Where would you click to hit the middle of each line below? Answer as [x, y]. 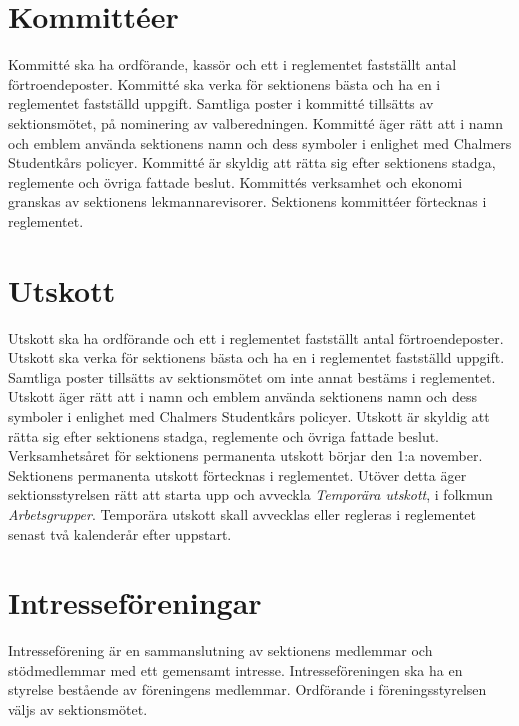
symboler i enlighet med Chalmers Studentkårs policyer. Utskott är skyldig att [249, 415]
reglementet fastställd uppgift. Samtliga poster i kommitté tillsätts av [221, 103]
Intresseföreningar [135, 602]
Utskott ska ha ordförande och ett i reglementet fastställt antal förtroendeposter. [256, 337]
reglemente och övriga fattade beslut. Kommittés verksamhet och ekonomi [235, 181]
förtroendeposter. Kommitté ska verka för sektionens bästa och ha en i [224, 83]
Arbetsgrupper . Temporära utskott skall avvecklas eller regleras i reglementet [242, 513]
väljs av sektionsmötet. [78, 709]
